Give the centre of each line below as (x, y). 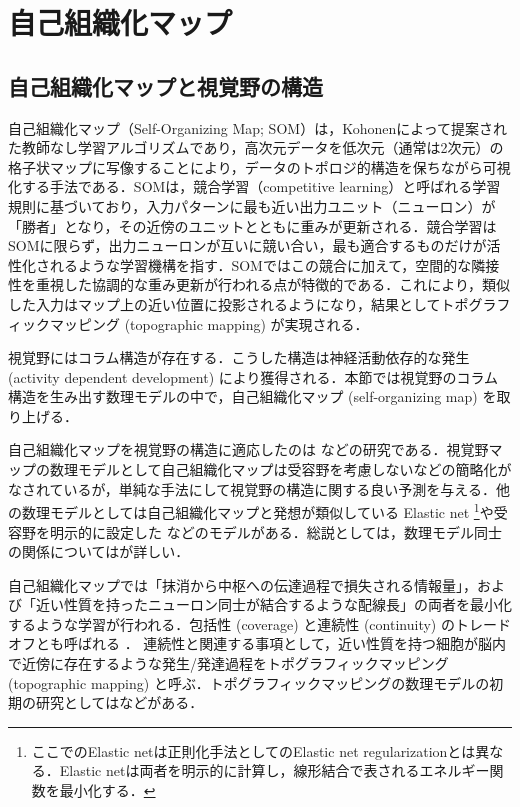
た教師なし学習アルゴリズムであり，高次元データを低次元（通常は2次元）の (256, 147)
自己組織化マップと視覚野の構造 (165, 85)
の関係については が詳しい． (99, 551)
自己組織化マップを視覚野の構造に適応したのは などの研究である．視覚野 (248, 449)
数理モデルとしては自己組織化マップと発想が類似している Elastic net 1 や (257, 510)
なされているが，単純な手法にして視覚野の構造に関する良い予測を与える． (252, 488)
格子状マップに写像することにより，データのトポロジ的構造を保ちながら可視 (259, 166)
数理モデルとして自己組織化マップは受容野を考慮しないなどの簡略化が (280, 469)
